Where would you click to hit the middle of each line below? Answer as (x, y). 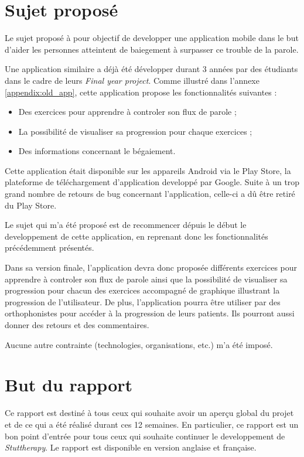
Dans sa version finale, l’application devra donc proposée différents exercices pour (151, 267)
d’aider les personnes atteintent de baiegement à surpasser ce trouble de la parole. (152, 49)
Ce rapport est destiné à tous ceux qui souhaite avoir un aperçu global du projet (149, 413)
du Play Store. (31, 205)
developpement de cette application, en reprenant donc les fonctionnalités (136, 236)
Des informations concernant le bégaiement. (97, 151)
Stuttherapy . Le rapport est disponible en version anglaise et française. (131, 447)
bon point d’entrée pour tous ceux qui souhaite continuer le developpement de (145, 436)
